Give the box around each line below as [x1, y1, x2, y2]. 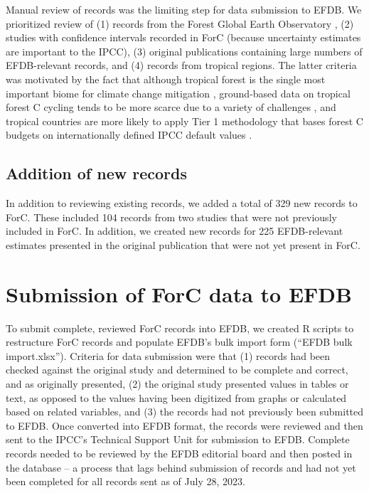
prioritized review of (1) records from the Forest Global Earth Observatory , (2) [6, 16, 354, 31]
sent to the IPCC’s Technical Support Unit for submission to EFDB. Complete [6, 432, 350, 447]
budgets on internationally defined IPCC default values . [6, 127, 252, 142]
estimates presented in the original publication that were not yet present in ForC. [6, 237, 360, 252]
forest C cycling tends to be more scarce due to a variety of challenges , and [6, 100, 336, 115]
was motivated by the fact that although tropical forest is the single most [6, 71, 326, 86]
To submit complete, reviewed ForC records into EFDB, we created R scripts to [6, 320, 354, 335]
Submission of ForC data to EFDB [6, 279, 352, 308]
